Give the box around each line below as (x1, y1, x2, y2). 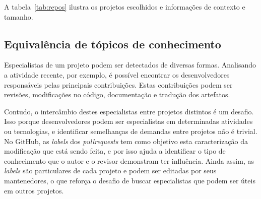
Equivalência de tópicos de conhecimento (4, 36, 221, 51)
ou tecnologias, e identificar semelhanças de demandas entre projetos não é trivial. (4, 125, 257, 136)
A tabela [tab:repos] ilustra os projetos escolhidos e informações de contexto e (4, 2, 245, 12)
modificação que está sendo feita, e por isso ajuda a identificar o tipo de (4, 146, 226, 156)
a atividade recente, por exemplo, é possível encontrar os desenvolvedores (4, 69, 230, 80)
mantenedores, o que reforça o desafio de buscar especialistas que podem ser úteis (4, 175, 255, 185)
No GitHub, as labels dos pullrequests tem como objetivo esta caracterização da (4, 136, 248, 146)
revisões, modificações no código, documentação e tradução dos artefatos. (4, 89, 230, 100)
